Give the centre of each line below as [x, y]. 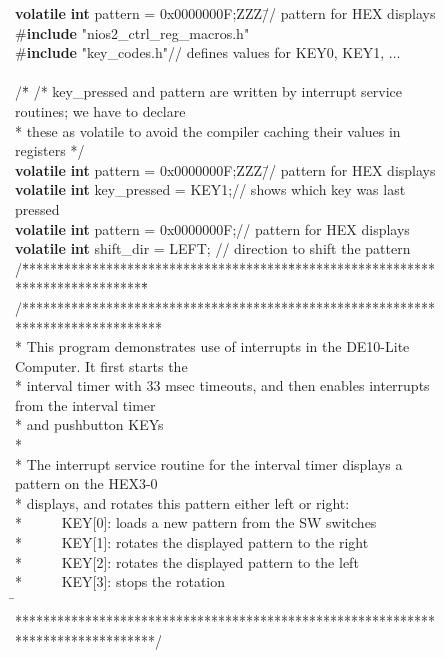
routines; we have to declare [100, 110]
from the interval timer [85, 404]
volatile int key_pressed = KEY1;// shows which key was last [210, 189]
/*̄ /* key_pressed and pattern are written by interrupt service [209, 91]
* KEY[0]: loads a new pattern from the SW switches [196, 522]
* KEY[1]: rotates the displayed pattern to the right [192, 542]
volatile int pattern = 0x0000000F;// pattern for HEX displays [212, 228]
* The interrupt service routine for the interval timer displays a [209, 463]
